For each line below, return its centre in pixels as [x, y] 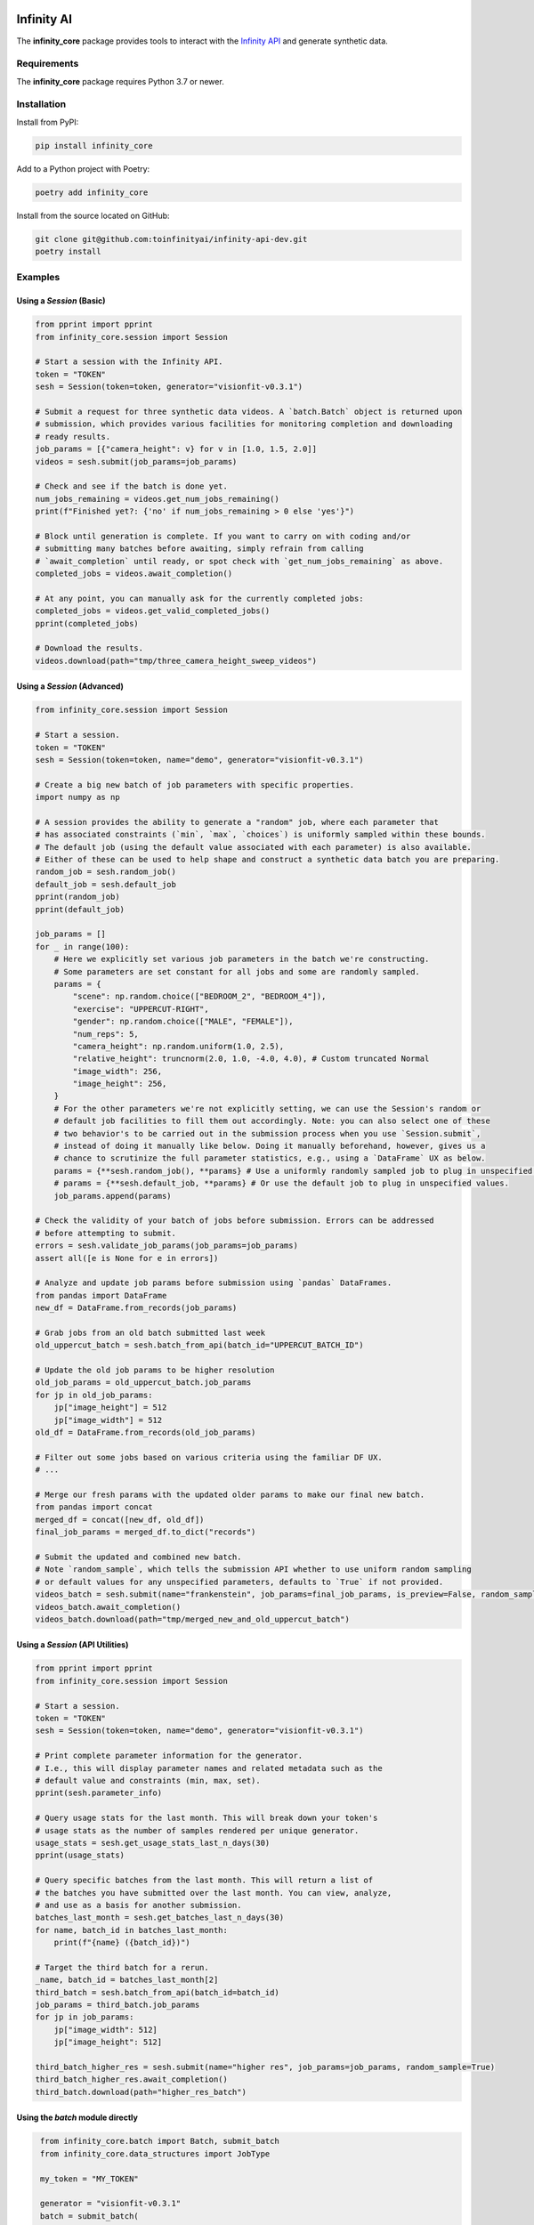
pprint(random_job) [77, 897]
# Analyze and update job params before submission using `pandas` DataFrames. [214, 1283]
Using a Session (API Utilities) [73, 1645]
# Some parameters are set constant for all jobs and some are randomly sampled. [237, 971]
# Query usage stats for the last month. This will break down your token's [206, 1818]
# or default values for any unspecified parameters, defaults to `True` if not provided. [239, 1582]
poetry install [68, 252]
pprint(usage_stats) [80, 1855]
